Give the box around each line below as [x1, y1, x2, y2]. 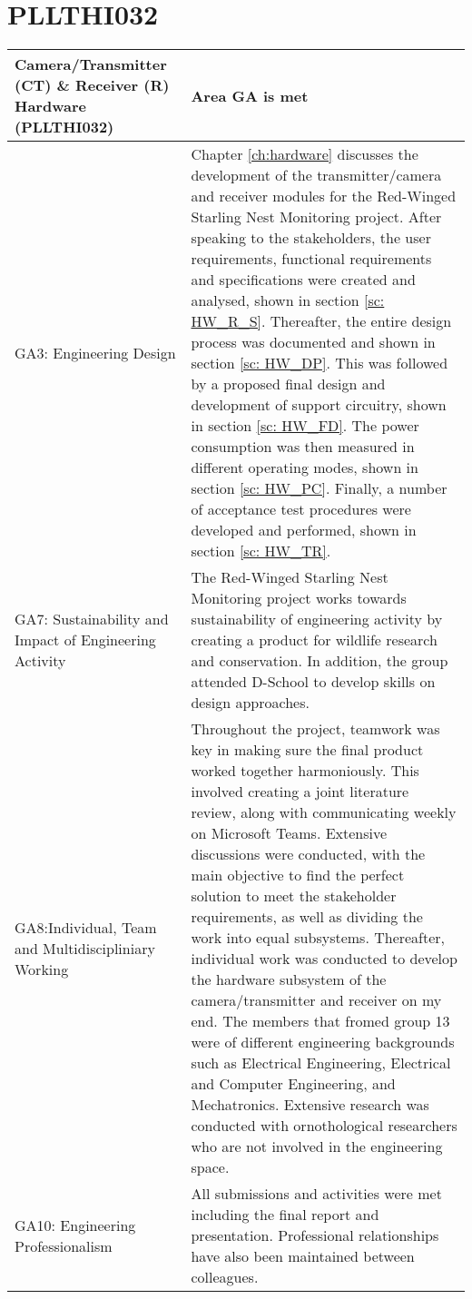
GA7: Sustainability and [15, 608, 169, 630]
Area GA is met [191, 84, 309, 106]
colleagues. [191, 1266, 259, 1288]
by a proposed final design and [191, 373, 386, 395]
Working [15, 958, 69, 979]
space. [191, 1156, 230, 1178]
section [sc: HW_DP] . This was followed [191, 352, 448, 374]
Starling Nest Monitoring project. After [191, 206, 442, 228]
